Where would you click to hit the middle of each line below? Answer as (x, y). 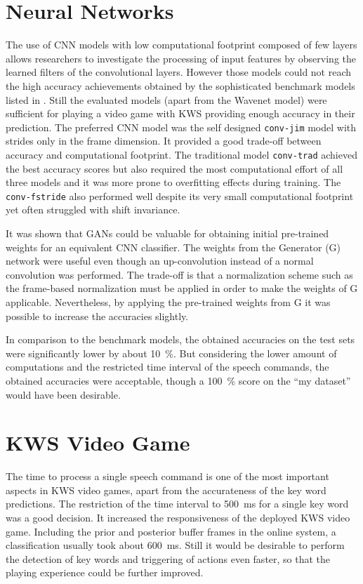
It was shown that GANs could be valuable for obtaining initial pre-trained (167, 233)
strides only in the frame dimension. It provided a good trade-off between (164, 141)
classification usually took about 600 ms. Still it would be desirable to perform (175, 545)
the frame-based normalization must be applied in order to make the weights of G (182, 288)
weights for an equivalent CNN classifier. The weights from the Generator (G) (173, 247)
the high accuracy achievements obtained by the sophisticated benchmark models (180, 85)
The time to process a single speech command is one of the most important (167, 476)
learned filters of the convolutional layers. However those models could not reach (179, 72)
